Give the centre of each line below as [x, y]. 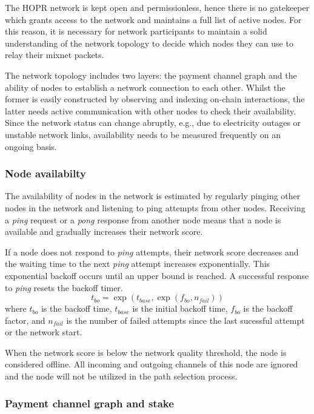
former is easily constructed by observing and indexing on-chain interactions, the [155, 99]
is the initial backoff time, [180, 308]
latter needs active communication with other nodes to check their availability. [151, 110]
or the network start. [44, 332]
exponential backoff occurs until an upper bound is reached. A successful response [157, 275]
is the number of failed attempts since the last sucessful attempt [185, 320]
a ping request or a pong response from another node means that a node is [143, 219]
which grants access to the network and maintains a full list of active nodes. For [153, 19]
